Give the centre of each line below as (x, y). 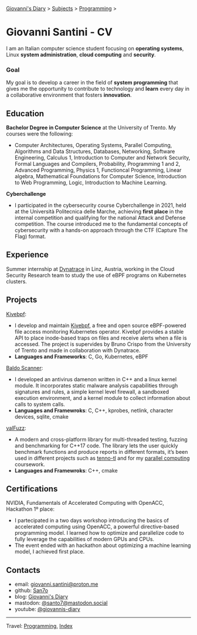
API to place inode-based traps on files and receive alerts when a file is (101, 338)
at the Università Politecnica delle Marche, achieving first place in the (99, 212)
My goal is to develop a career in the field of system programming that (92, 83)
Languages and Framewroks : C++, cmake (66, 470)
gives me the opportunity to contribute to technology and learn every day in (98, 89)
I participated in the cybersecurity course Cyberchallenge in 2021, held (100, 205)
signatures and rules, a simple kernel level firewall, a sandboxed (92, 392)
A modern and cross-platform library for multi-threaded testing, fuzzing (101, 439)
